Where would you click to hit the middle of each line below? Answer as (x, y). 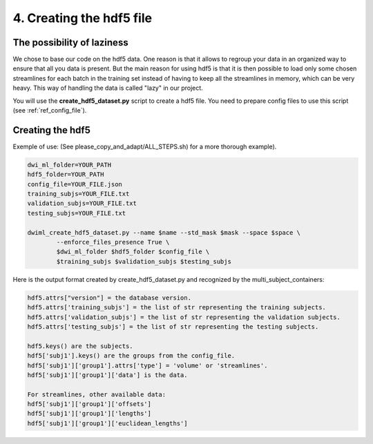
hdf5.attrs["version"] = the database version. (109, 298)
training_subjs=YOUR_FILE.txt (78, 194)
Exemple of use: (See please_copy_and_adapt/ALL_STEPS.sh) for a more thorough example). (145, 146)
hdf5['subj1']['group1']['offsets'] (89, 404)
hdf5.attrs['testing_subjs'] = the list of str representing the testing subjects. (173, 327)
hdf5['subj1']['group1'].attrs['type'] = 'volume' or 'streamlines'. (147, 365)
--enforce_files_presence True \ (113, 242)
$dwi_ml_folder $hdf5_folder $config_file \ (133, 252)
